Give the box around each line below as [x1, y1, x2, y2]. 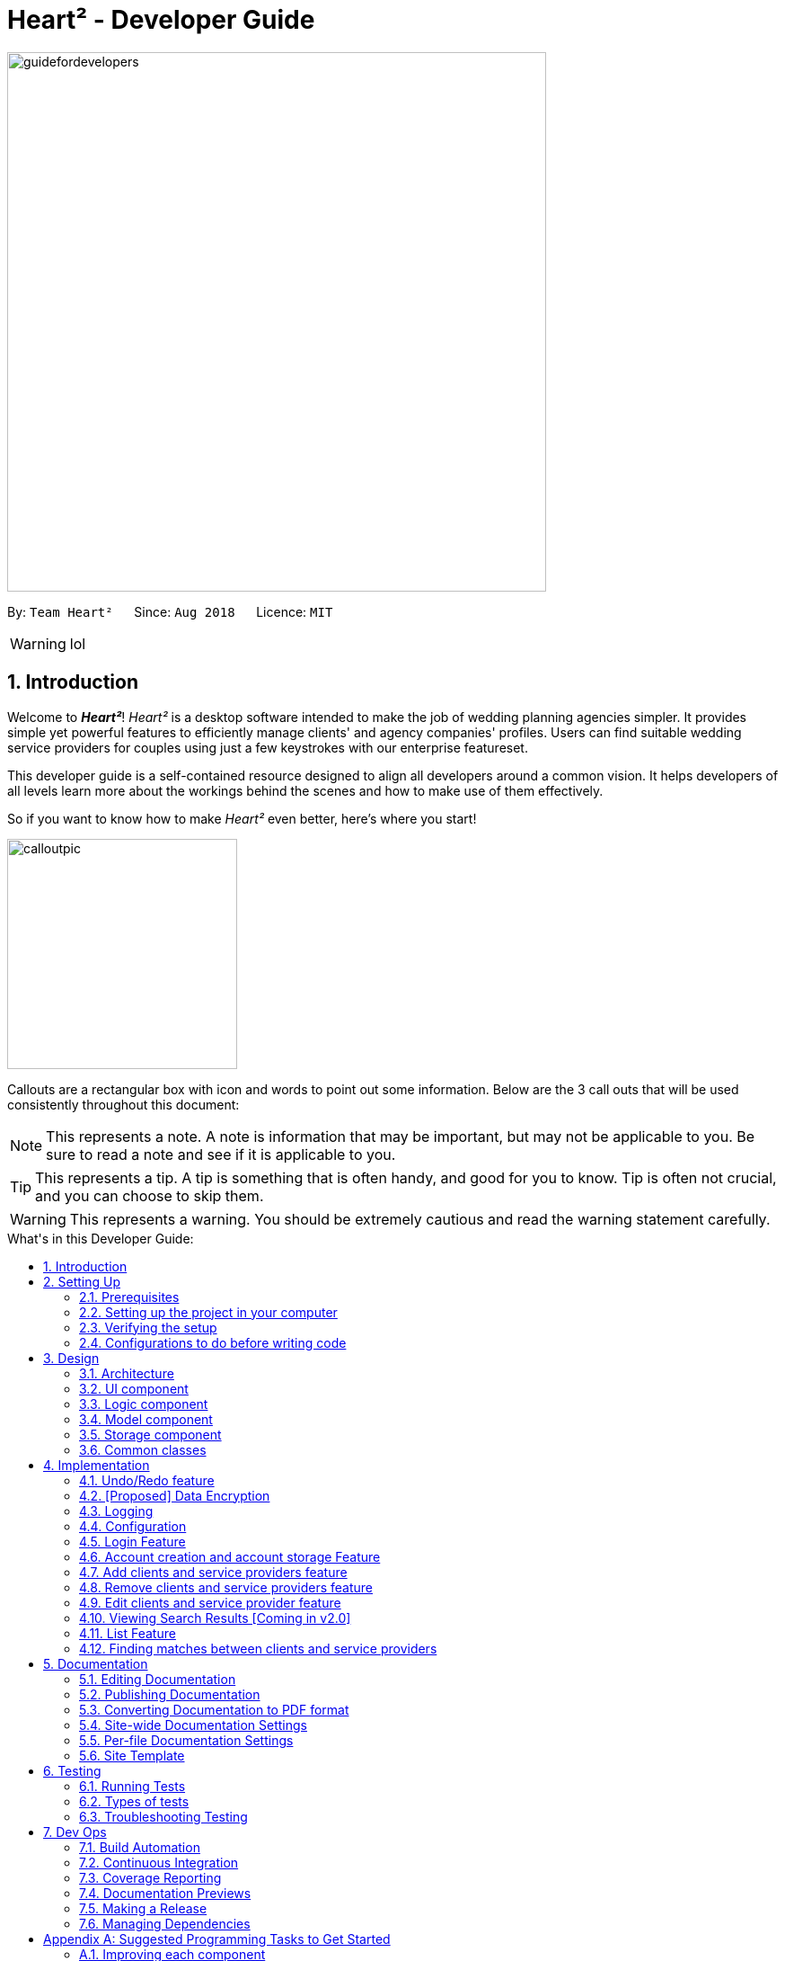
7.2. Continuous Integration [79, 1854, 239, 1870]
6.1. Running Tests [79, 1778, 186, 1794]
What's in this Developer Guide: [7, 1230, 194, 1246]
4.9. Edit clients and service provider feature [79, 1594, 341, 1610]
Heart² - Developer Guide [7, 4, 315, 35]
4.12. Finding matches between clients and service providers [79, 1640, 437, 1656]
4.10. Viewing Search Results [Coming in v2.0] [79, 1609, 351, 1626]
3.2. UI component [79, 1380, 189, 1396]
